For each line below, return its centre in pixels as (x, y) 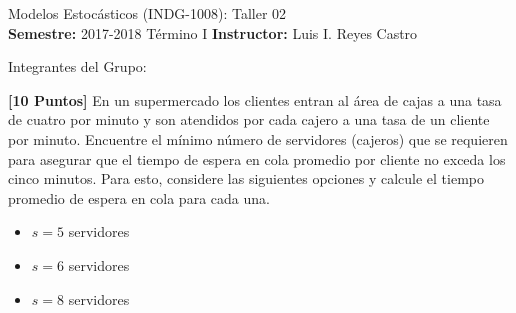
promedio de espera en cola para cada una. (139, 197)
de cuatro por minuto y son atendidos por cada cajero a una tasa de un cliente (249, 119)
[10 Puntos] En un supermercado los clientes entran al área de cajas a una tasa (255, 99)
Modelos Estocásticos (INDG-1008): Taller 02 (147, 13)
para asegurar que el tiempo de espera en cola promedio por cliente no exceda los (257, 158)
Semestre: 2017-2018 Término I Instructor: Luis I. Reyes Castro (213, 32)
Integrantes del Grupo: (77, 66)
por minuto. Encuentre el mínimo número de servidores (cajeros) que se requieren (258, 138)
